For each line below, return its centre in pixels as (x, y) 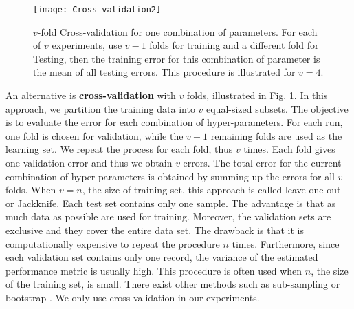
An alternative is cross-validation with (91, 95)
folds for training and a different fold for (234, 45)
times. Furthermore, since (286, 243)
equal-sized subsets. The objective (277, 108)
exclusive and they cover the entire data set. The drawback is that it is (155, 230)
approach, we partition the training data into (100, 108)
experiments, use (87, 45)
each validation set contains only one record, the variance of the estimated (162, 257)
